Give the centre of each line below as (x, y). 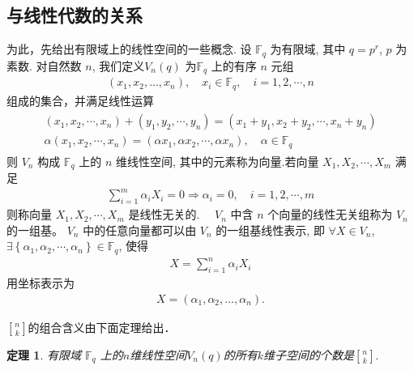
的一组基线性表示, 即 (270, 230)
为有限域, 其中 (308, 49)
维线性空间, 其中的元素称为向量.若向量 (217, 161)
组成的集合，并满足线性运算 (80, 100)
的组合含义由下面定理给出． (102, 327)
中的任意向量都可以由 (140, 230)
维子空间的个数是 (309, 354)
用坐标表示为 (41, 283)
